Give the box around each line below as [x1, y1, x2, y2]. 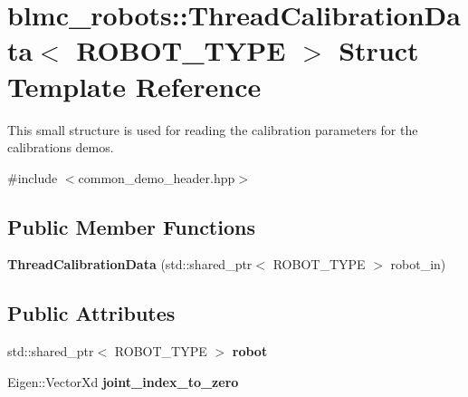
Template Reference [7, 67, 262, 104]
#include [7, 168, 58, 187]
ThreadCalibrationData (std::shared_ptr [7, 255, 253, 274]
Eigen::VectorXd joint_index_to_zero [7, 372, 239, 391]
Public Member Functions [7, 212, 255, 240]
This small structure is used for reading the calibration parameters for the [7, 120, 418, 139]
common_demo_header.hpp [78, 168, 235, 187]
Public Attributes [7, 299, 176, 327]
